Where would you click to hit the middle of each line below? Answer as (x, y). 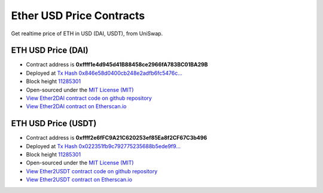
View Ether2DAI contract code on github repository (89, 98)
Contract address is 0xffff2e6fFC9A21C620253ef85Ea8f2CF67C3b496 (117, 138)
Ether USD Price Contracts (78, 16)
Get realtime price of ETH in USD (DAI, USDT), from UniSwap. (87, 33)
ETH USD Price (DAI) (50, 50)
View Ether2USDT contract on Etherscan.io (79, 180)
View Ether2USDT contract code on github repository (92, 171)
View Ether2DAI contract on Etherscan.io (76, 106)
